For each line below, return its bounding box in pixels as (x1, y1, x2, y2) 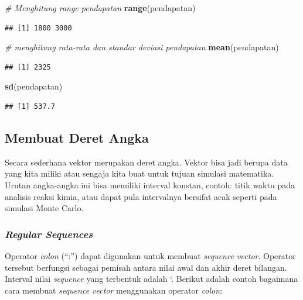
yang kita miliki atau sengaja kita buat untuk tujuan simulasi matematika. (5, 167, 274, 180)
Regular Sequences (5, 226, 93, 241)
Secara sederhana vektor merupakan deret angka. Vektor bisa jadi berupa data (5, 156, 288, 168)
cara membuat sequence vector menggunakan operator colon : (5, 284, 223, 296)
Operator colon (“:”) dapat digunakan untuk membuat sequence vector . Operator (5, 249, 296, 261)
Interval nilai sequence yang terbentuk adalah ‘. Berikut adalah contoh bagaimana (5, 273, 298, 285)
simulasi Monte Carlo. (5, 202, 84, 214)
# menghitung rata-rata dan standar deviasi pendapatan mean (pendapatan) (5, 41, 279, 53)
